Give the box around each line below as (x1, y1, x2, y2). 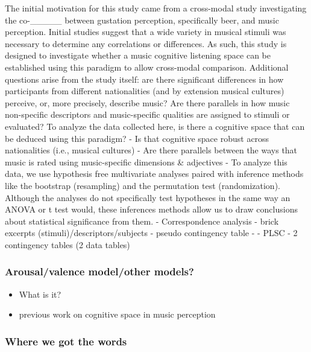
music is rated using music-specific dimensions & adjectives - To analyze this (5, 155, 287, 168)
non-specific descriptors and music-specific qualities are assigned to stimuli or (5, 108, 290, 121)
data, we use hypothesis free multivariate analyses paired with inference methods (5, 167, 304, 180)
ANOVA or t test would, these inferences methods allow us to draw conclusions (5, 203, 298, 216)
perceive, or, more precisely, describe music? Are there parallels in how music (5, 96, 290, 109)
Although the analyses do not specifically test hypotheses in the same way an (5, 191, 291, 203)
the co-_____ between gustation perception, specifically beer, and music (5, 13, 279, 26)
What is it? (19, 287, 61, 300)
